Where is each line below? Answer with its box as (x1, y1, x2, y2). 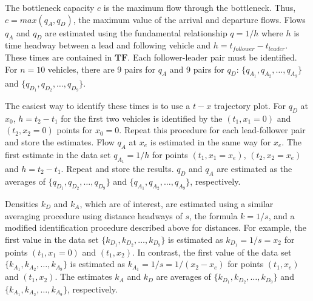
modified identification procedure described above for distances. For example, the (5, 221, 306, 234)
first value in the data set (5, 233, 99, 245)
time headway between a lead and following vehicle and (5, 39, 211, 51)
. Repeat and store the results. (61, 162, 174, 174)
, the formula (189, 209, 238, 222)
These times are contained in (5, 50, 112, 63)
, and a (268, 209, 295, 222)
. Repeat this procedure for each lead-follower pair (119, 124, 306, 136)
